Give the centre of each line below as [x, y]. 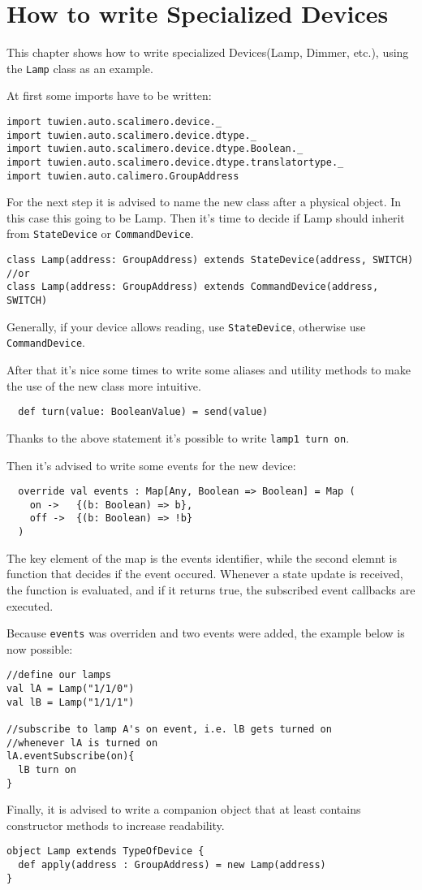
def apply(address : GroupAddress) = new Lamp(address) [172, 865]
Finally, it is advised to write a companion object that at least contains [184, 809]
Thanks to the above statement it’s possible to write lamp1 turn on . [178, 437]
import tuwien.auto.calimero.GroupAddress [123, 176]
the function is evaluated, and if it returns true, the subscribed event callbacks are [211, 589]
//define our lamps [59, 675]
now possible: [40, 648]
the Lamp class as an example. [80, 68]
